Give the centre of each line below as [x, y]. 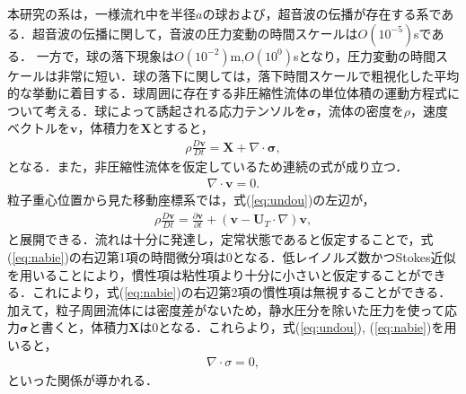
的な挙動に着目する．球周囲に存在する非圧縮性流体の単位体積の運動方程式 [227, 93]
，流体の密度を [360, 110]
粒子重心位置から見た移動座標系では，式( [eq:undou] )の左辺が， [191, 199]
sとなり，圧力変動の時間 [365, 55]
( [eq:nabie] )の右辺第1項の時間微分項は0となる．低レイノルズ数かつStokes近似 [232, 257]
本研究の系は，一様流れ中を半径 [101, 13]
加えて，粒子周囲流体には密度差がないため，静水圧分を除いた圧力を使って [226, 309]
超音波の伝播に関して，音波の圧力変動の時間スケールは [195, 33]
